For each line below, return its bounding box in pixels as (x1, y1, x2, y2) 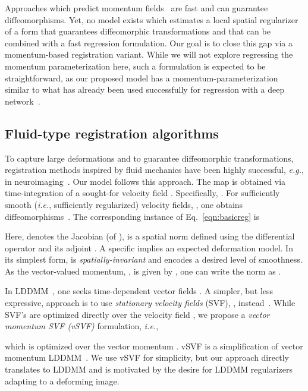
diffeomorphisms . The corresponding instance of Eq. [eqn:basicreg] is (5, 210, 260, 222)
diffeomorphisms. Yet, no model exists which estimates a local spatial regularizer (5, 13, 298, 26)
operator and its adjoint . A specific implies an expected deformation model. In (5, 241, 293, 254)
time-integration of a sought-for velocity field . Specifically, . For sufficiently (5, 187, 280, 199)
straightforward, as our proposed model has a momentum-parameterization (5, 71, 278, 84)
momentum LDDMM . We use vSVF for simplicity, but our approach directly (5, 351, 289, 364)
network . (5, 94, 40, 107)
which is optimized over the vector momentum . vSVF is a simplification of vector (5, 339, 303, 352)
